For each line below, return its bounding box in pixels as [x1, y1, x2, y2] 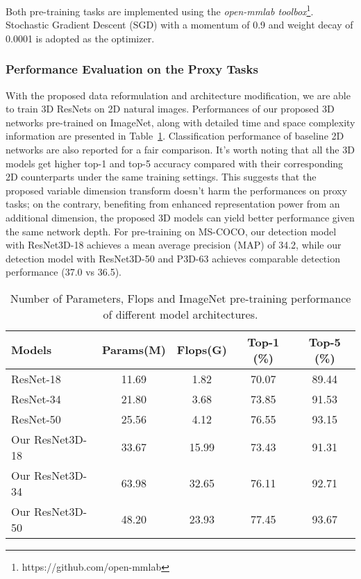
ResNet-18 [11, 370, 61, 387]
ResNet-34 [11, 390, 61, 407]
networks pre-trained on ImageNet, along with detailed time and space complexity [6, 115, 355, 129]
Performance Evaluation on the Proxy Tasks [6, 60, 258, 78]
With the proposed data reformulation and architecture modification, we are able [6, 87, 351, 102]
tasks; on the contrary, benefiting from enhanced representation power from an [6, 196, 340, 211]
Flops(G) [176, 342, 227, 358]
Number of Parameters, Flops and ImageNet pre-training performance [10, 289, 351, 306]
